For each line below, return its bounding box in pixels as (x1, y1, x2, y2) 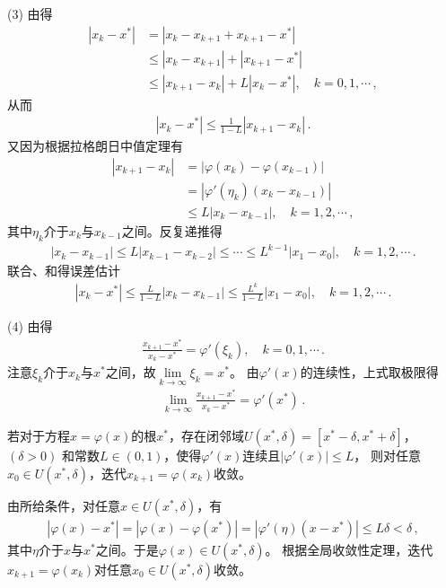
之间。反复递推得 (121, 222, 223, 240)
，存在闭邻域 (169, 426, 245, 445)
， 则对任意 (354, 446, 422, 465)
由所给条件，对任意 (7, 496, 120, 514)
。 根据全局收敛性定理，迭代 (265, 540, 433, 558)
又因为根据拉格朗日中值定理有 (7, 136, 183, 155)
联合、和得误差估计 (7, 261, 120, 280)
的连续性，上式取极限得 (300, 363, 439, 382)
